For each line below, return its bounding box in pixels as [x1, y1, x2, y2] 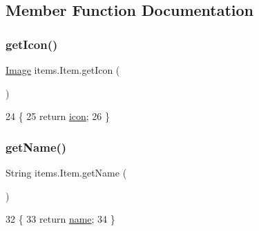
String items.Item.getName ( [6, 165, 127, 179]
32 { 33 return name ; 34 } [6, 212, 115, 226]
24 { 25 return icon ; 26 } [6, 109, 111, 123]
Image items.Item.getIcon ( [6, 63, 120, 77]
